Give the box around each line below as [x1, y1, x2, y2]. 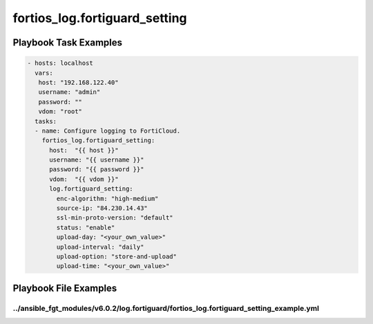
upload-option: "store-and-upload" [56, 252, 178, 260]
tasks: [35, 117, 57, 125]
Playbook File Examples [12, 282, 117, 294]
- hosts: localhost [27, 59, 93, 67]
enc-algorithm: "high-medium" [56, 194, 159, 202]
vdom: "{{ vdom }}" [49, 175, 119, 183]
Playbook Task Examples [12, 37, 123, 48]
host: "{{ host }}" [49, 146, 119, 154]
